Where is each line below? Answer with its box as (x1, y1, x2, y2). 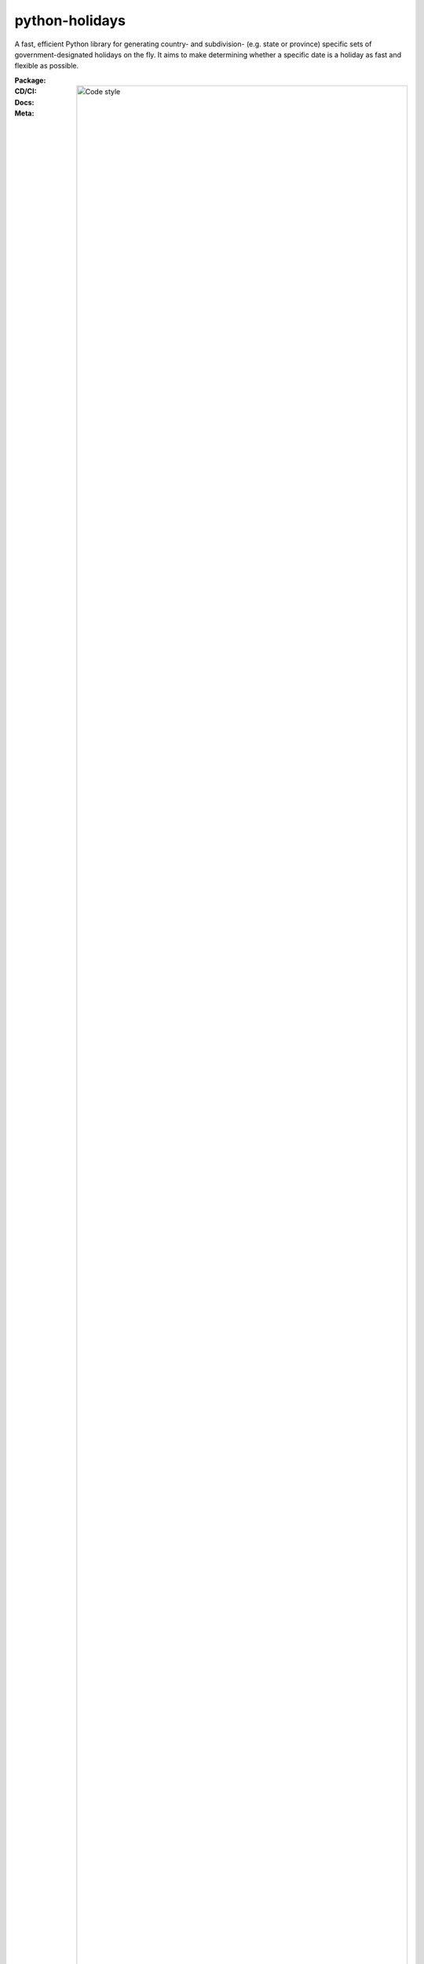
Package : (14, 75, 46, 85)
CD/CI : (14, 86, 37, 96)
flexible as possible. (14, 61, 79, 71)
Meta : (14, 108, 35, 118)
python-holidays (14, 12, 126, 29)
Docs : (14, 97, 35, 107)
